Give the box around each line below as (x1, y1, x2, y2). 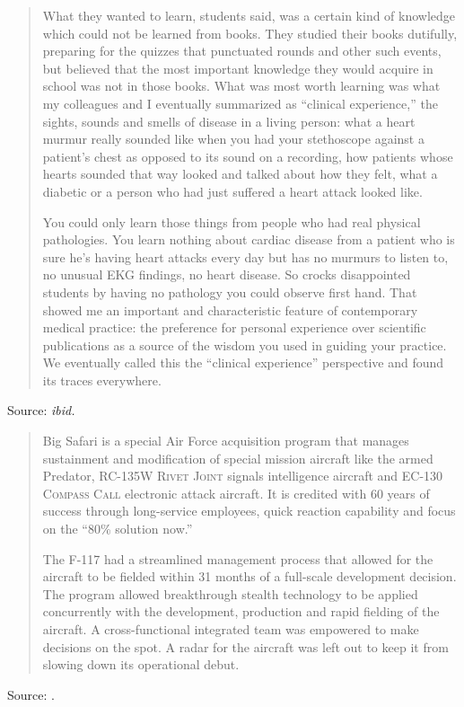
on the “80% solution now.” (42, 519, 193, 538)
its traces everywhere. (42, 370, 162, 389)
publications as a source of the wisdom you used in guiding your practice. (42, 335, 447, 354)
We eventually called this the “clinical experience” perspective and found (42, 353, 444, 372)
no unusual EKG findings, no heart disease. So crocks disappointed (42, 265, 411, 284)
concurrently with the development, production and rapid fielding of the (42, 602, 440, 621)
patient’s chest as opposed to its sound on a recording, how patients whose (42, 146, 453, 165)
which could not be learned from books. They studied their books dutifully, (42, 23, 458, 42)
